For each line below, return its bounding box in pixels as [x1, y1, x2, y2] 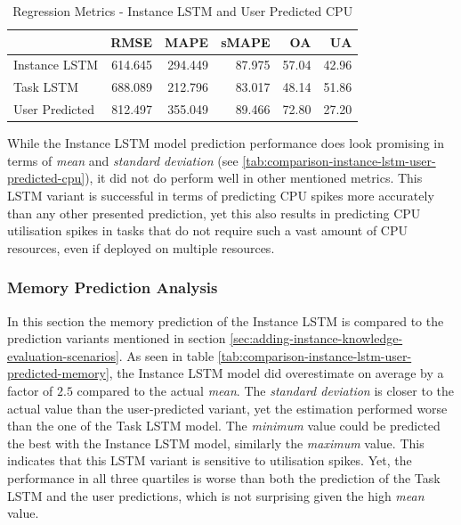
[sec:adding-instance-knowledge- [230, 329, 403, 348]
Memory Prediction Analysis [7, 276, 218, 299]
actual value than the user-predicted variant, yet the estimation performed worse [7, 398, 448, 417]
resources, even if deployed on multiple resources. [7, 238, 275, 257]
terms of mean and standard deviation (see [7, 151, 239, 169]
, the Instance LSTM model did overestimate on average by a [109, 364, 444, 382]
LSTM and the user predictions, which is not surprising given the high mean [7, 486, 425, 504]
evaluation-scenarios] [7, 346, 119, 365]
